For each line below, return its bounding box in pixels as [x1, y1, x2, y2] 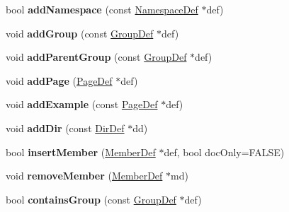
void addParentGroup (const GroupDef [6, 49, 187, 64]
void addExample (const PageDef [6, 97, 158, 112]
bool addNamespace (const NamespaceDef [6, 2, 198, 16]
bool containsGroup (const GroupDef [6, 192, 176, 206]
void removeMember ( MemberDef [6, 168, 163, 183]
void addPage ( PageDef [6, 73, 113, 88]
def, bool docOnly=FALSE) [164, 144, 285, 159]
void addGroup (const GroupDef [6, 25, 154, 40]
